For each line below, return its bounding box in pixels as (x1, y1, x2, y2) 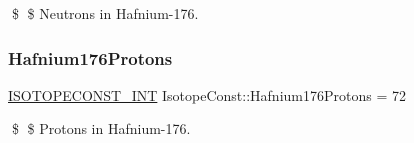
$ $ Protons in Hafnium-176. (11, 118, 191, 139)
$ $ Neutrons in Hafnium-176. (11, 3, 199, 23)
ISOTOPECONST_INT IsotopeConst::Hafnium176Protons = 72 (8, 84, 406, 105)
